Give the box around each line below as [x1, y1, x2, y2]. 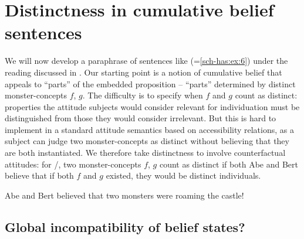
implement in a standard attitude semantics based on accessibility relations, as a [5, 123, 294, 135]
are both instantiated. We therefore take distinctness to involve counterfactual [5, 146, 286, 159]
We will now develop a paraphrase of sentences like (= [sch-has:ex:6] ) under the [5, 54, 288, 67]
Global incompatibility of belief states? [5, 217, 245, 235]
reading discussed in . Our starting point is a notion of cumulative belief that [5, 66, 282, 78]
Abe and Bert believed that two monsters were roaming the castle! [5, 189, 244, 201]
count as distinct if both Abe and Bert [159, 158, 298, 170]
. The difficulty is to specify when [82, 89, 203, 101]
